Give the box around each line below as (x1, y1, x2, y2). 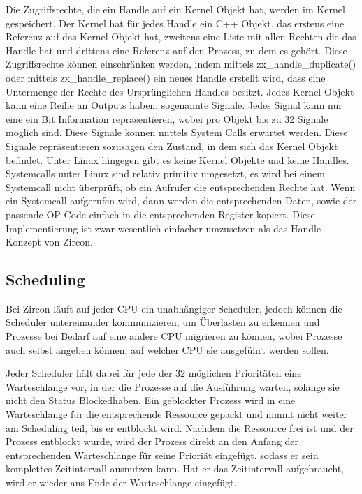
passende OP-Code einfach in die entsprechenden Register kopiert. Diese (6, 207, 315, 221)
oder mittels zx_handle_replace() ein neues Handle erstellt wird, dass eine (6, 70, 326, 84)
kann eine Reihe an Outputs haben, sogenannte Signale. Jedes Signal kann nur (6, 98, 342, 112)
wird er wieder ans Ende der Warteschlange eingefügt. (6, 475, 237, 490)
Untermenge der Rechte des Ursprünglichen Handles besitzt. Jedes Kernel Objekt (6, 84, 354, 98)
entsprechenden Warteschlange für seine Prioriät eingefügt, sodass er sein (6, 447, 319, 462)
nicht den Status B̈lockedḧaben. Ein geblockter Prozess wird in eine (6, 393, 296, 407)
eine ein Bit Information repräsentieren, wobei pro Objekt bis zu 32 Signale (6, 111, 328, 126)
